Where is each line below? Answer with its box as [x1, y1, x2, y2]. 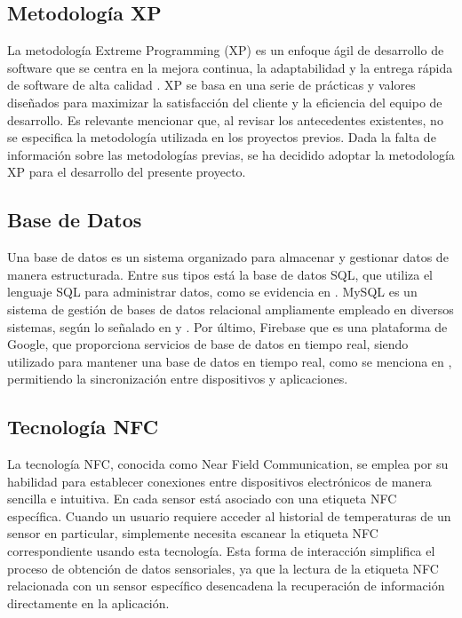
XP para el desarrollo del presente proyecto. [7, 162, 246, 181]
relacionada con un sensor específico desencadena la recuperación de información [7, 576, 445, 595]
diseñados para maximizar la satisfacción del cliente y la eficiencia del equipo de [7, 92, 442, 111]
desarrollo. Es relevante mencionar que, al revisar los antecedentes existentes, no [7, 110, 443, 129]
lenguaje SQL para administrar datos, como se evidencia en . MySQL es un [7, 282, 418, 301]
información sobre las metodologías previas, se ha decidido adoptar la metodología [7, 145, 455, 163]
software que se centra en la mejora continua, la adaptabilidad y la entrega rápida [7, 58, 453, 76]
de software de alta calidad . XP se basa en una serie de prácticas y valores [7, 75, 416, 94]
